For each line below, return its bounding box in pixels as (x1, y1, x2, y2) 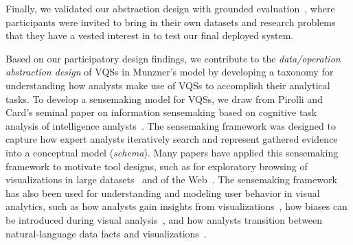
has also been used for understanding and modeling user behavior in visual (5, 185, 320, 200)
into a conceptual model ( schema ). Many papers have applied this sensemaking (5, 145, 339, 159)
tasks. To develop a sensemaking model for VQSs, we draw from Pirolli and (5, 91, 323, 106)
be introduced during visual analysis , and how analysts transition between (5, 212, 323, 226)
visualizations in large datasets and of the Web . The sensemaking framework (5, 172, 337, 187)
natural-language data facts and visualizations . (5, 226, 207, 240)
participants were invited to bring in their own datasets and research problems (5, 14, 336, 29)
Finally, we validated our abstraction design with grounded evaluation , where (5, 1, 335, 15)
